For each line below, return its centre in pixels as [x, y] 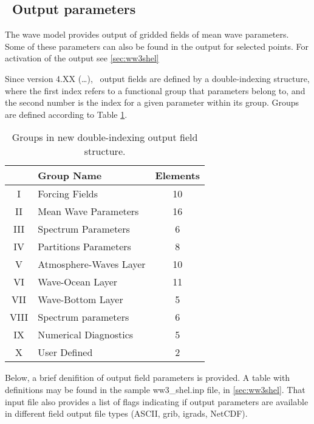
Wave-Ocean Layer [78, 282]
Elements [178, 176]
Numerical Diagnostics [86, 335]
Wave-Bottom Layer [80, 299]
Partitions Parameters [84, 247]
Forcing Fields [68, 194]
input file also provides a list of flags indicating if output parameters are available [157, 401]
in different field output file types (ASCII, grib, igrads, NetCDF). [126, 413]
